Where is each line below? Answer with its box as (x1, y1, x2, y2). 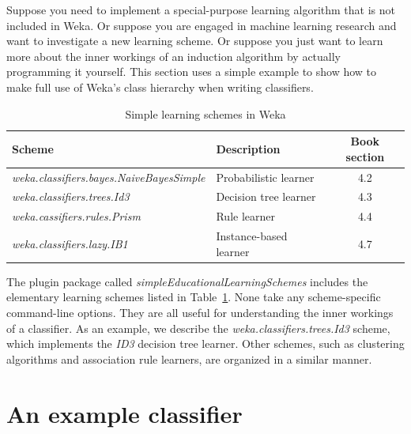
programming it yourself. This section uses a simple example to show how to (6, 63, 377, 80)
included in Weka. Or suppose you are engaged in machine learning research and (6, 17, 397, 33)
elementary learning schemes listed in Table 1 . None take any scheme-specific (6, 289, 381, 305)
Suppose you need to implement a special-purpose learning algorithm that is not (6, 2, 395, 17)
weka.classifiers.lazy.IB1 (12, 235, 128, 251)
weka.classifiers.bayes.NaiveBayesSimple (12, 168, 205, 185)
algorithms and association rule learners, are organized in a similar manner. (6, 350, 372, 367)
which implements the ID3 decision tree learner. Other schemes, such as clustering (6, 335, 405, 352)
